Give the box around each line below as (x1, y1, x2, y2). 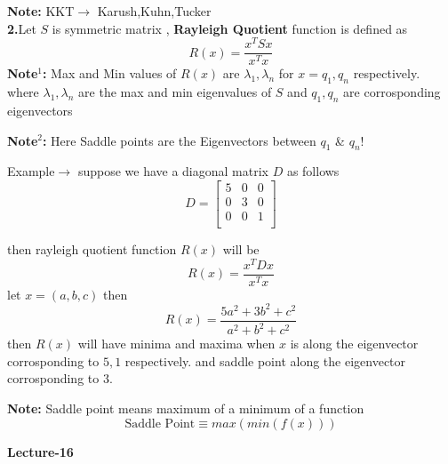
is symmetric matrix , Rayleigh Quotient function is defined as (52, 19, 408, 37)
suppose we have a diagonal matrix (77, 162, 268, 180)
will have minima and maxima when (77, 334, 276, 353)
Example (7, 162, 55, 180)
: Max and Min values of (42, 64, 177, 83)
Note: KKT (7, 2, 75, 20)
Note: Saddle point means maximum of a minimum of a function (7, 399, 364, 418)
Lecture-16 (7, 442, 74, 460)
